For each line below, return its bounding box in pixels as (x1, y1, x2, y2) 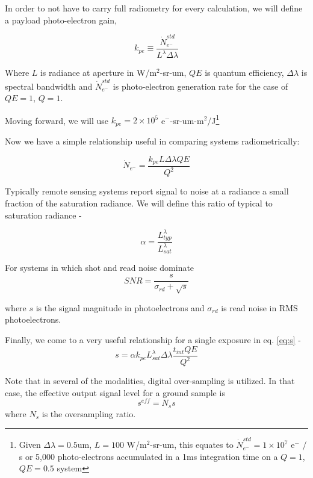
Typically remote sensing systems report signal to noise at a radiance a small (5, 185, 289, 197)
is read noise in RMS (221, 301, 298, 314)
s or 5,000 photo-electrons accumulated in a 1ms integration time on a (19, 450, 278, 462)
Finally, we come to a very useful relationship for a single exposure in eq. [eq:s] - (5, 334, 301, 346)
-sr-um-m (170, 114, 204, 126)
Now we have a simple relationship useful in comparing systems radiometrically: (5, 134, 300, 147)
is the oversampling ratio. (42, 407, 136, 420)
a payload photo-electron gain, (5, 13, 117, 26)
